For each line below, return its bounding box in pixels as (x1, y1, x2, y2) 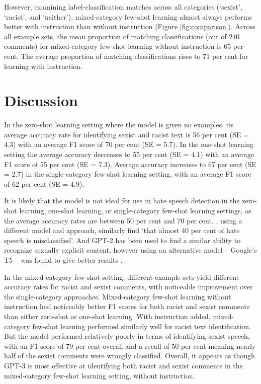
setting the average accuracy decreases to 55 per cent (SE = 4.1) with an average (4, 149, 254, 160)
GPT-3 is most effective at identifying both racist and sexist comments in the (4, 360, 243, 370)
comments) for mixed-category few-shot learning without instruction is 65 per (4, 41, 243, 51)
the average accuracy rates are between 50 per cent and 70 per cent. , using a (4, 215, 242, 225)
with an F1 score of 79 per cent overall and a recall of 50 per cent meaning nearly (4, 340, 256, 351)
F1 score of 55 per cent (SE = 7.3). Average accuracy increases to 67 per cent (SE (4, 159, 256, 169)
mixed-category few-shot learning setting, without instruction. (4, 370, 195, 380)
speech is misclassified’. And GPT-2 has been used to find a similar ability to (4, 235, 241, 245)
